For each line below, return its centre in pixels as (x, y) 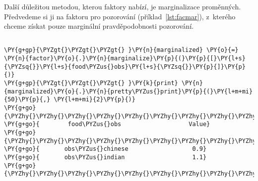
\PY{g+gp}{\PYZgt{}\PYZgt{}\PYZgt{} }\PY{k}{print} (91, 83)
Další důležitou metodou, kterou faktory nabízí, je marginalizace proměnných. (123, 6)
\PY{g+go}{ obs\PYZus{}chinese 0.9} (105, 149)
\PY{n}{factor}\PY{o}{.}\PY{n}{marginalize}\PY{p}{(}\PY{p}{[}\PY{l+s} (125, 59)
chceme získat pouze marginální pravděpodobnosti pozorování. (99, 26)
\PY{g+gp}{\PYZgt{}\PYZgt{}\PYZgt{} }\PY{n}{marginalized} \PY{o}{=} (121, 50)
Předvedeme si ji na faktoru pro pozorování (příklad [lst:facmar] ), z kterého (120, 16)
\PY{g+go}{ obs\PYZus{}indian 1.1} (105, 157)
